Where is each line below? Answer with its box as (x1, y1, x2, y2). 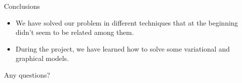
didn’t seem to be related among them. (15, 27, 134, 37)
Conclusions (4, 1, 40, 11)
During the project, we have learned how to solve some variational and (15, 43, 230, 54)
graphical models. (15, 53, 69, 63)
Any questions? (4, 69, 50, 80)
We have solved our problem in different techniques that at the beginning (15, 17, 238, 28)
